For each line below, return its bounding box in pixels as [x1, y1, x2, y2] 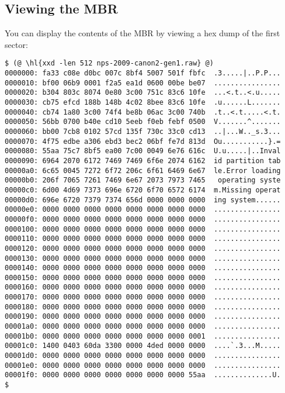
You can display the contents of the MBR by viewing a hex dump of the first [5, 27, 280, 39]
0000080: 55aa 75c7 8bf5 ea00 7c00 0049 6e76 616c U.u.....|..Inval [5, 147, 281, 156]
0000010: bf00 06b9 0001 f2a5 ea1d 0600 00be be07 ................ [5, 78, 281, 87]
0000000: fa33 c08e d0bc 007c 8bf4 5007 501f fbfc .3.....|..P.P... [5, 69, 281, 78]
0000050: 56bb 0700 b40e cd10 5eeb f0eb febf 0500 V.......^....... [5, 118, 281, 126]
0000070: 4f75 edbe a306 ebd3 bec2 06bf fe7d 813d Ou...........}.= [5, 137, 281, 146]
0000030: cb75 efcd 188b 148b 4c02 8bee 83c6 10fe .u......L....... [5, 98, 281, 107]
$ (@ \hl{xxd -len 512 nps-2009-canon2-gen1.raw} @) [5, 59, 214, 68]
